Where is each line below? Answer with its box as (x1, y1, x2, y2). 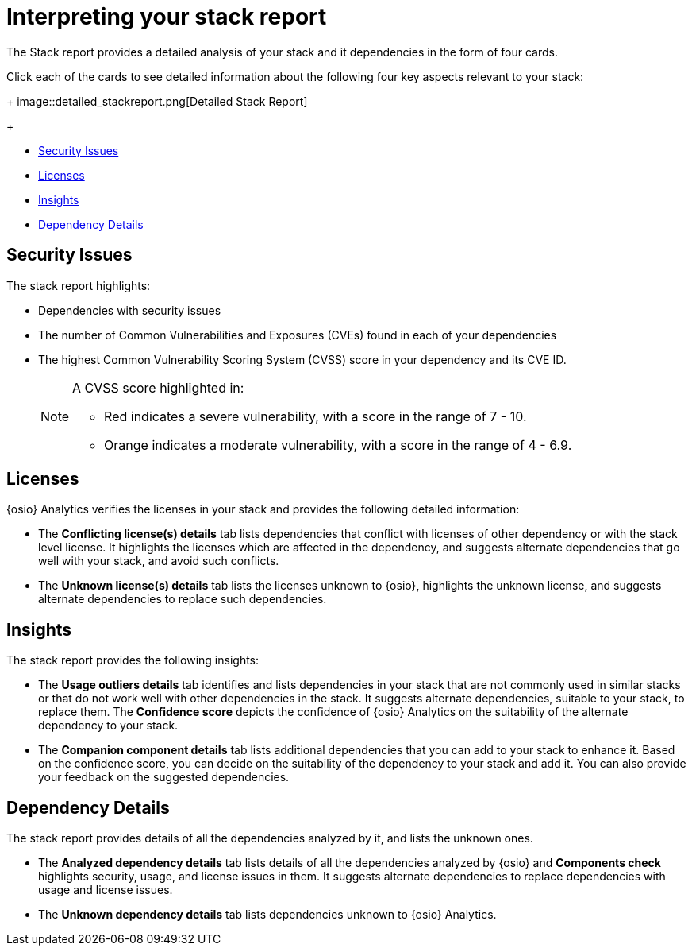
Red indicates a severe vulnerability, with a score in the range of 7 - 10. (104, 408, 527, 424)
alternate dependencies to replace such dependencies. (38, 592, 327, 606)
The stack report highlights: (6, 278, 151, 292)
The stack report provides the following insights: (6, 653, 259, 668)
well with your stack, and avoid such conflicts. (38, 554, 279, 568)
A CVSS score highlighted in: (72, 379, 244, 396)
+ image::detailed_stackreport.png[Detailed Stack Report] (6, 94, 308, 108)
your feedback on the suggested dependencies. (38, 770, 290, 784)
